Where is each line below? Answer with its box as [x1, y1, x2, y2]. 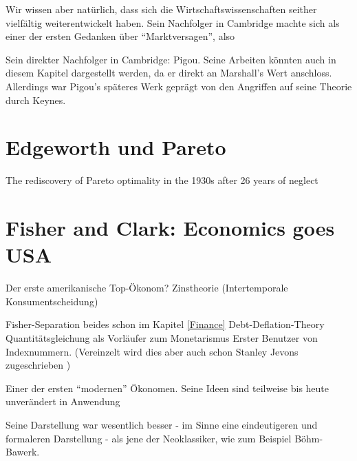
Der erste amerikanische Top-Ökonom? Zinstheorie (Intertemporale [6, 280, 288, 295]
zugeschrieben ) [6, 358, 71, 372]
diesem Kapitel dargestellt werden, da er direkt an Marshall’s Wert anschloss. [6, 65, 332, 80]
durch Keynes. [6, 92, 66, 107]
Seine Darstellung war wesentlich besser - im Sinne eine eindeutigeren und [6, 417, 318, 431]
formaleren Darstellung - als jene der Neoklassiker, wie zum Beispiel [6, 431, 292, 445]
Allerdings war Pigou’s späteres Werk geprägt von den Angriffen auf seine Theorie [6, 79, 352, 93]
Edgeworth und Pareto [6, 133, 226, 161]
